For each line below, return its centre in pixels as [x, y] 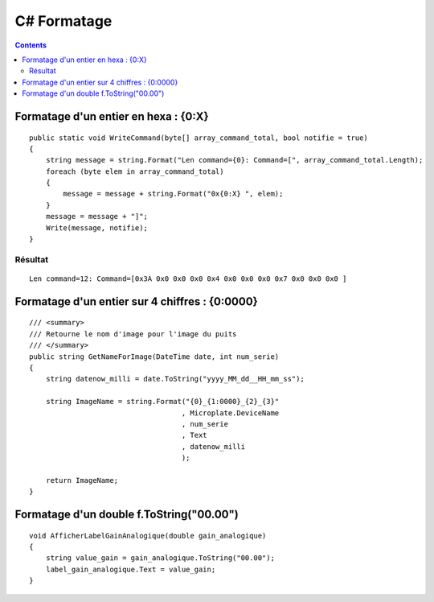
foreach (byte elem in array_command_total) [135, 171]
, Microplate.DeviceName [230, 413]
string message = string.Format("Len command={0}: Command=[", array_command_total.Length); [234, 160]
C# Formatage [63, 21]
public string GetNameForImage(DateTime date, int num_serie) [154, 357]
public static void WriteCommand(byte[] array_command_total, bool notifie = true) [199, 138]
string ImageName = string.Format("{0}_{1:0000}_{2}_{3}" [162, 402]
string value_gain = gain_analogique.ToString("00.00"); [160, 558]
